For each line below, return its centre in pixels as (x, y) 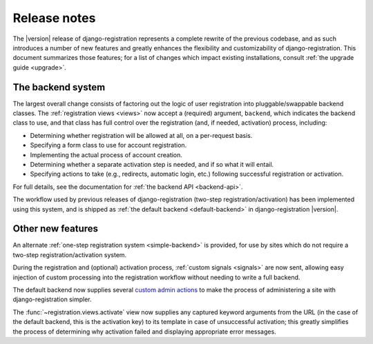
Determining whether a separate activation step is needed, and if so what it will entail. (152, 164)
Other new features (56, 229)
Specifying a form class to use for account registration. (108, 145)
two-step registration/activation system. (70, 254)
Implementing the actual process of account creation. (106, 154)
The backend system (59, 87)
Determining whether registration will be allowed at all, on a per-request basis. (141, 135)
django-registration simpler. (52, 299)
